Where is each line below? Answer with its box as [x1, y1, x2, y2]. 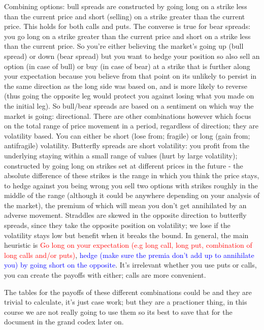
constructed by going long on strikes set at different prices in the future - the [4, 160, 243, 171]
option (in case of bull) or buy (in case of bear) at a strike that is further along [4, 60, 250, 71]
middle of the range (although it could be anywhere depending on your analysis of [4, 190, 260, 201]
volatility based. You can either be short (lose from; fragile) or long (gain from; [4, 130, 250, 141]
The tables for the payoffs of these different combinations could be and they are [4, 286, 252, 297]
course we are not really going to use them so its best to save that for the [4, 306, 233, 317]
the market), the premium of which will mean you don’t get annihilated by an [4, 200, 247, 210]
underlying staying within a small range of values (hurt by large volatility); [4, 150, 238, 160]
